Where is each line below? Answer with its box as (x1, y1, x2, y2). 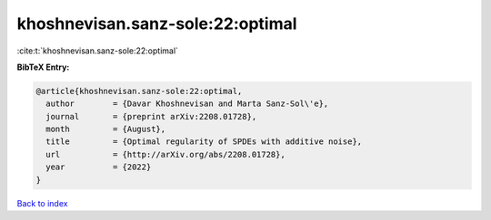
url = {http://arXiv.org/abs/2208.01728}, (45, 149, 286, 159)
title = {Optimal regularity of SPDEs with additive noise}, (45, 137, 363, 147)
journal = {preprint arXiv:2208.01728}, (45, 111, 257, 121)
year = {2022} (45, 162, 152, 172)
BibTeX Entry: (16, 62, 70, 72)
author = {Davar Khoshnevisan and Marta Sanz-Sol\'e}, (45, 99, 329, 109)
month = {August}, (45, 124, 166, 135)
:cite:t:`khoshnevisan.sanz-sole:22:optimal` (16, 45, 179, 56)
